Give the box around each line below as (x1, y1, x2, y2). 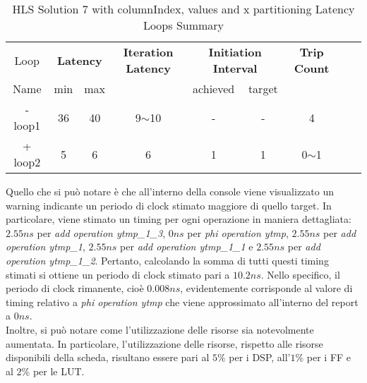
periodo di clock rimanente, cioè (6, 281, 144, 296)
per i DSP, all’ (229, 350, 291, 365)
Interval (212, 60, 258, 76)
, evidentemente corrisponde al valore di (180, 281, 353, 296)
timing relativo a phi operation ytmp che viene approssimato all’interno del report (6, 294, 359, 309)
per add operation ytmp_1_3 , (37, 225, 166, 240)
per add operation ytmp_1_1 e (120, 239, 253, 254)
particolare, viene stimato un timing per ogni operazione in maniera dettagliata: (6, 212, 351, 226)
